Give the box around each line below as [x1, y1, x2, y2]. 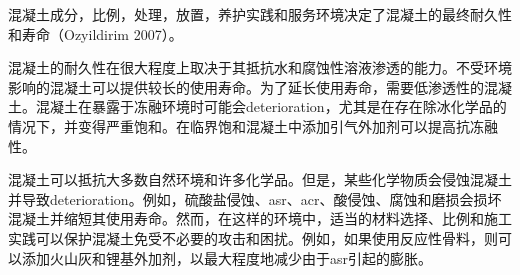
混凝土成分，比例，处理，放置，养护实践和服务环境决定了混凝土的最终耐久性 [8, 4, 512, 24]
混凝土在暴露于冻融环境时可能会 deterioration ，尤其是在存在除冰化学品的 [35, 96, 507, 117]
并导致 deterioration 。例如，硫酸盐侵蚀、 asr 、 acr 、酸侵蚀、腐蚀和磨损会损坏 [8, 188, 502, 209]
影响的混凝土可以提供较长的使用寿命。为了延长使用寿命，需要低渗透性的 [8, 76, 484, 97]
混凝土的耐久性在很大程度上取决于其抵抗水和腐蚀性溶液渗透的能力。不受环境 [8, 57, 512, 78]
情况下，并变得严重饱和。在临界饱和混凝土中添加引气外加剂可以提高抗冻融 [8, 115, 498, 136]
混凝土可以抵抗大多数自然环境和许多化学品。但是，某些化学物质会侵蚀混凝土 [8, 169, 512, 190]
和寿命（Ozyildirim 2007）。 [8, 23, 183, 44]
